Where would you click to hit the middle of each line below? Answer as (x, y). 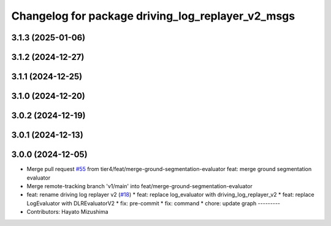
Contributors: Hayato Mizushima (67, 212)
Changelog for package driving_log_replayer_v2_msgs (153, 16)
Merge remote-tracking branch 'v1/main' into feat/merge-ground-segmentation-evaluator (139, 186)
